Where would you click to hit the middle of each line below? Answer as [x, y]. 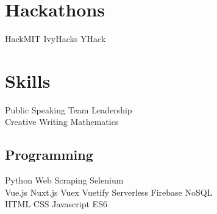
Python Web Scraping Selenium [64, 180]
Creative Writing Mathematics [62, 122]
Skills [28, 80]
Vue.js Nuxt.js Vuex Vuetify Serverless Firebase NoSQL [109, 192]
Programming [49, 155]
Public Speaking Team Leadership [69, 109]
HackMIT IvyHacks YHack [55, 39]
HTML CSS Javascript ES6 [56, 204]
